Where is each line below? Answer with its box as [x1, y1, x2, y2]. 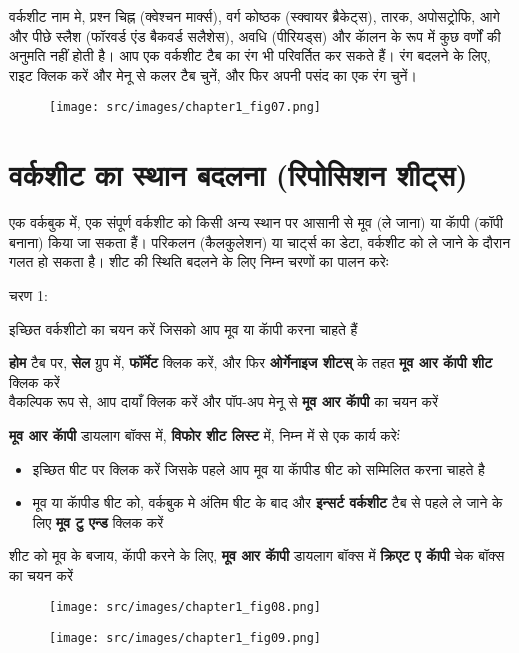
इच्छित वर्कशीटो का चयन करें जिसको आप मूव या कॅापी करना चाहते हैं [9, 318, 358, 339]
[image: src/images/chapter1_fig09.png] [49, 631, 322, 646]
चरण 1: [9, 284, 48, 305]
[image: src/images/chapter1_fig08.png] [49, 600, 322, 615]
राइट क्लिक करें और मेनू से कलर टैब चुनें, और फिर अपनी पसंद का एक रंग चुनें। [9, 64, 417, 85]
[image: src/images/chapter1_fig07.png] [49, 100, 322, 115]
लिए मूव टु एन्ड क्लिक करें [32, 511, 164, 532]
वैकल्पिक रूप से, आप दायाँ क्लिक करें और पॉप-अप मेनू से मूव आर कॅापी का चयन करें [9, 391, 439, 412]
